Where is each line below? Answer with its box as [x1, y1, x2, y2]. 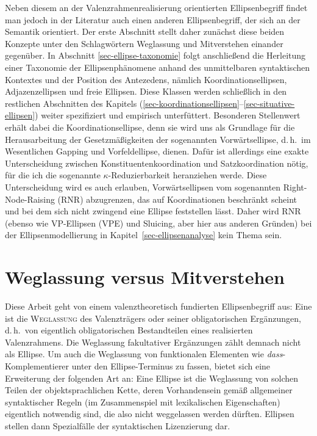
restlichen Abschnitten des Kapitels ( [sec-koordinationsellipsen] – [5, 96, 244, 109]
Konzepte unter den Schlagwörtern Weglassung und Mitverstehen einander [5, 37, 283, 49]
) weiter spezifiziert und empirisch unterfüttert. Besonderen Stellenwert [35, 109, 301, 122]
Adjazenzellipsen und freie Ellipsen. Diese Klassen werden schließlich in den [5, 85, 287, 98]
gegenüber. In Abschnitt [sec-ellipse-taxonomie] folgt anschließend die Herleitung [5, 49, 306, 62]
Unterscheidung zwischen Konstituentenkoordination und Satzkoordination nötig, [5, 156, 308, 169]
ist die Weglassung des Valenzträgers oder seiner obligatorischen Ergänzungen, [5, 311, 301, 324]
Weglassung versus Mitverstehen [5, 264, 285, 289]
